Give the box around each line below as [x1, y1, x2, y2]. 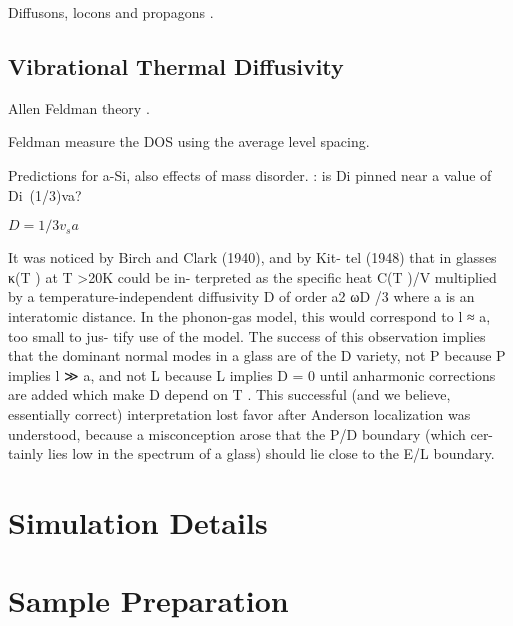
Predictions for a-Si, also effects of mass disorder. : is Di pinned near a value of [8, 164, 492, 185]
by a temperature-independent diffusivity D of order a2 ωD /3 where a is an [8, 286, 475, 307]
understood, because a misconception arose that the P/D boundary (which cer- [8, 423, 494, 444]
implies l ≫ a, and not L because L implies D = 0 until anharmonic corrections [8, 364, 496, 385]
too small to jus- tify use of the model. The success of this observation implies [8, 325, 486, 346]
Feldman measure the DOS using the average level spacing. [8, 131, 370, 152]
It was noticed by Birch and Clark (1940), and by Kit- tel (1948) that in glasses [8, 247, 497, 268]
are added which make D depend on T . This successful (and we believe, [8, 384, 451, 405]
